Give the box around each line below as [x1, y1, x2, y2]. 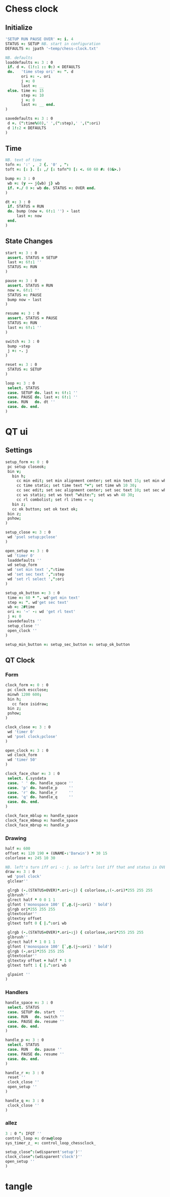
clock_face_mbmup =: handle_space [5, 818, 78, 823]
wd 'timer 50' [7, 757, 37, 762]
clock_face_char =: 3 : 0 [5, 771, 60, 776]
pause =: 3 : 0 [5, 278, 37, 283]
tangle [5, 1181, 33, 1192]
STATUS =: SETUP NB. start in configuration [5, 41, 101, 46]
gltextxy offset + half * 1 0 [7, 958, 71, 963]
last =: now [16, 214, 42, 219]
